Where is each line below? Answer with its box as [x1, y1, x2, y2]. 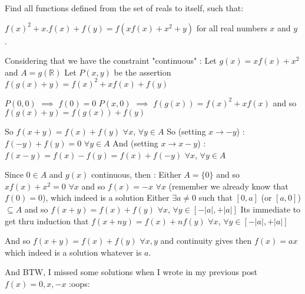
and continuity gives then [160, 234, 252, 247]
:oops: [69, 277, 90, 289]
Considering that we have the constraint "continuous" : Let [5, 54, 217, 67]
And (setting [112, 137, 158, 149]
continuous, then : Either [91, 168, 181, 181]
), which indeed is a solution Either [42, 191, 170, 204]
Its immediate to [240, 203, 301, 215]
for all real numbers [196, 21, 267, 34]
